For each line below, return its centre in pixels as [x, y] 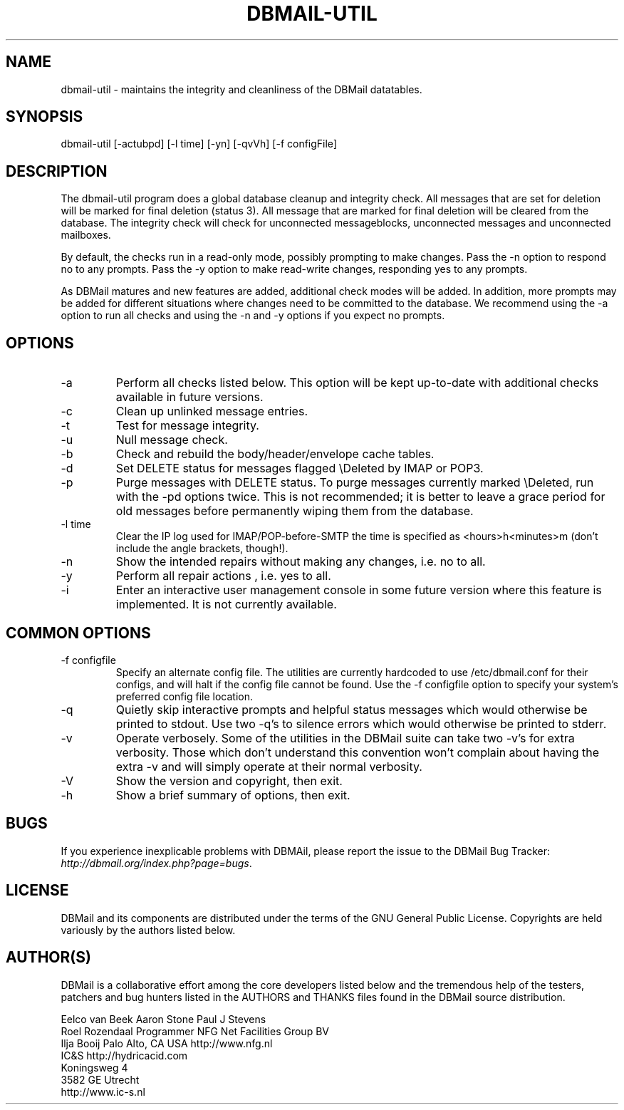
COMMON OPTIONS [78, 633]
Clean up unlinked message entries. [212, 411]
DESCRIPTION [57, 171]
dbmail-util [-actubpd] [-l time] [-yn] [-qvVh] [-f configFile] [199, 144]
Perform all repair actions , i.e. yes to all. [223, 576]
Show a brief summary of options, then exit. [233, 795]
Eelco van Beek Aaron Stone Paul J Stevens [163, 1019]
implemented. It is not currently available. [226, 605]
